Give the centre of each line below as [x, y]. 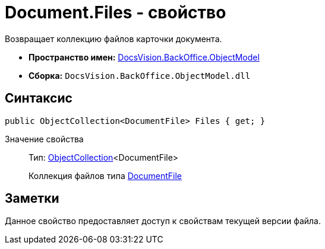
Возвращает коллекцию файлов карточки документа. [113, 39]
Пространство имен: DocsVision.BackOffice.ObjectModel [144, 57]
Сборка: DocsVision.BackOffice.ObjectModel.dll [140, 75]
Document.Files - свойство [116, 12]
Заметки [32, 199]
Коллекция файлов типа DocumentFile [105, 175]
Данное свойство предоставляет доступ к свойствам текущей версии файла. [163, 221]
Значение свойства [44, 139]
